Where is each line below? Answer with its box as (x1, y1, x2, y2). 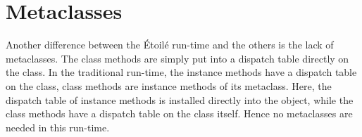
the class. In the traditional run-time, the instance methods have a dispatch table (6, 65, 357, 79)
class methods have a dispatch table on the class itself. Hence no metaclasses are (6, 106, 353, 121)
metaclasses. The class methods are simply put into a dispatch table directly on (6, 51, 349, 65)
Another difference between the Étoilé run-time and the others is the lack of (6, 37, 334, 52)
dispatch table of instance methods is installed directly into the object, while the (6, 92, 354, 107)
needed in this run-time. (6, 119, 110, 134)
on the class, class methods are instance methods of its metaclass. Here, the (6, 78, 332, 93)
